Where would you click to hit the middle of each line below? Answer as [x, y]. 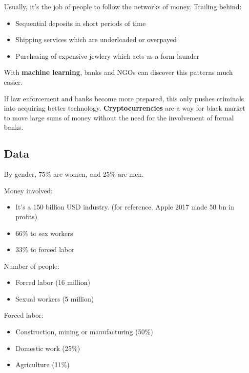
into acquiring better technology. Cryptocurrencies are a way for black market [125, 108]
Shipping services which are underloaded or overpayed [96, 39]
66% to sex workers [44, 233]
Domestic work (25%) [48, 348]
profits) [26, 216]
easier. [13, 82]
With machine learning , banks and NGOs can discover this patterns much [118, 72]
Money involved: [28, 190]
